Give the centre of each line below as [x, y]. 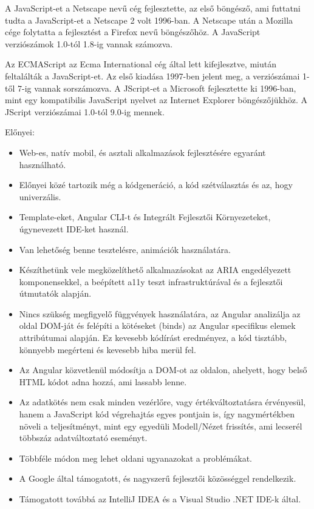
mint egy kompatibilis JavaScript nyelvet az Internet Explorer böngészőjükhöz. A [156, 100]
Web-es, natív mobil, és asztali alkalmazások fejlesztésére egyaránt [142, 152]
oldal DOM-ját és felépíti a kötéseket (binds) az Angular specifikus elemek [157, 325]
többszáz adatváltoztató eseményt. [83, 438]
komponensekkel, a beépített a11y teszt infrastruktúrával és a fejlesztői [151, 281]
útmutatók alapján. [55, 293]
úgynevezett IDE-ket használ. [74, 228]
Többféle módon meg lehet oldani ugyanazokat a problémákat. [136, 458]
